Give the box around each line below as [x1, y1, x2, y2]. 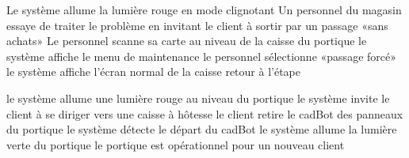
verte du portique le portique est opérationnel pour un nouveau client [6, 136, 345, 152]
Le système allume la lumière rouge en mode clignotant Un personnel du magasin [6, 2, 402, 17]
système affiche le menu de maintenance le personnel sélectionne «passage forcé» [6, 47, 396, 64]
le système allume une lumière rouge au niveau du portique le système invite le [6, 89, 390, 106]
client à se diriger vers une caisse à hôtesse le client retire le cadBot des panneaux [6, 105, 403, 122]
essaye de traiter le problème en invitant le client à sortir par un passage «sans [6, 17, 388, 33]
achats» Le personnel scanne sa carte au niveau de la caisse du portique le [6, 32, 367, 49]
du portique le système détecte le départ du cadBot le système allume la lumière [6, 121, 397, 137]
